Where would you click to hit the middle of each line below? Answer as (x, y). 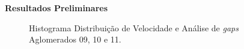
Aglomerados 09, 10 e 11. (75, 39)
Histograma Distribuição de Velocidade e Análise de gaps (134, 27)
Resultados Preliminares (56, 8)
